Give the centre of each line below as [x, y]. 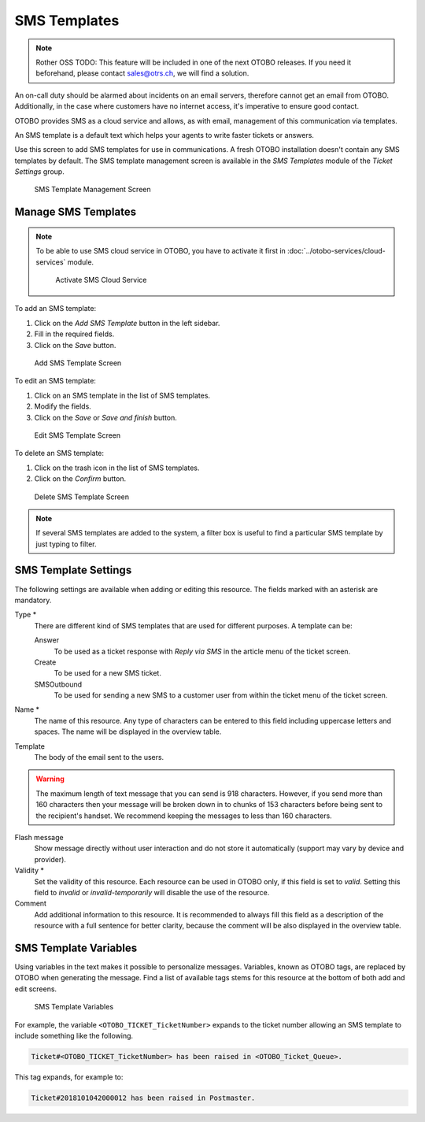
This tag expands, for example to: [69, 1077]
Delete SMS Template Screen [82, 497]
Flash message [39, 837]
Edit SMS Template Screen [78, 435]
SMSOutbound [58, 684]
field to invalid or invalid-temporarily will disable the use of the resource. [152, 892]
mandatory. [33, 600]
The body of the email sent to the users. [99, 757]
